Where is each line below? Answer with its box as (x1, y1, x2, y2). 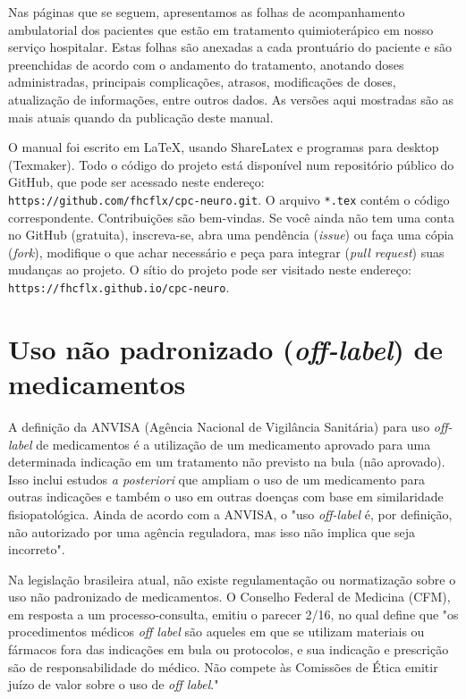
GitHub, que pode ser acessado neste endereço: (8, 173, 265, 191)
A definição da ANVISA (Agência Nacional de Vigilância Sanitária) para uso (8, 417, 430, 435)
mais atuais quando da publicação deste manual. (8, 107, 274, 126)
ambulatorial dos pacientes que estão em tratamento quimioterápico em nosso (8, 20, 434, 38)
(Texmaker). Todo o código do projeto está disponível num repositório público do (8, 155, 454, 173)
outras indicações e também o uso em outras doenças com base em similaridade (8, 487, 444, 506)
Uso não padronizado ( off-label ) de (8, 330, 444, 367)
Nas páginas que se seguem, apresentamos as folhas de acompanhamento (8, 3, 405, 21)
